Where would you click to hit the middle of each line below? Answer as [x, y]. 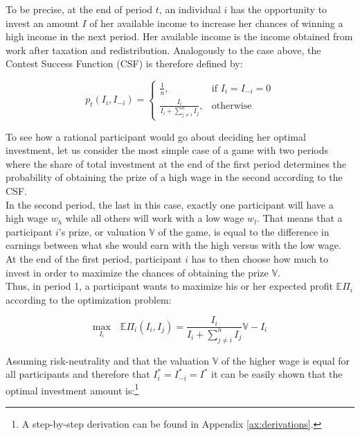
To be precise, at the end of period [79, 9]
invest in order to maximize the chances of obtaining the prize [137, 272]
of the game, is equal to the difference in [244, 231]
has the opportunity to [279, 9]
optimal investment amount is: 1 [72, 389]
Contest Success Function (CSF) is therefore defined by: [124, 63]
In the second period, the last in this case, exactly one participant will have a [170, 204]
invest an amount [42, 23]
